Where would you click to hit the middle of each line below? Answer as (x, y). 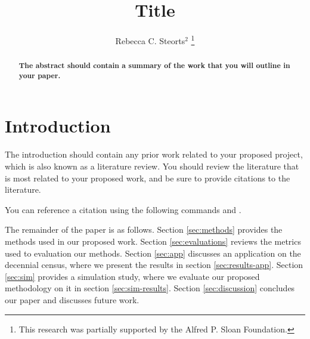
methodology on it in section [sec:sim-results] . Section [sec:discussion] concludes (150, 288)
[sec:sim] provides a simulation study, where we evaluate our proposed (132, 276)
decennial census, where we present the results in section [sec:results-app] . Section (154, 265)
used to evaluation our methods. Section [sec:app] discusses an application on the (153, 253)
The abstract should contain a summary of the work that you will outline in (154, 66)
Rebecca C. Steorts (150, 40)
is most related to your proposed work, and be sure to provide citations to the (148, 178)
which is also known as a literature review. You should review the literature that (152, 166)
